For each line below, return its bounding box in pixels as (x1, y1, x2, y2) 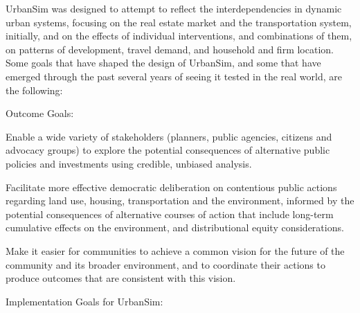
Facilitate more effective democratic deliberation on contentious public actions (6, 179, 337, 194)
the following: (6, 82, 63, 97)
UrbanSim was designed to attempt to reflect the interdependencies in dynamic (6, 1, 342, 15)
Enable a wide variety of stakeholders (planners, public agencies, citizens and (6, 129, 332, 143)
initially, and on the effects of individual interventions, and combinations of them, (6, 28, 352, 43)
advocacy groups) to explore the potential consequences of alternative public (6, 143, 330, 157)
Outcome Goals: (6, 106, 74, 120)
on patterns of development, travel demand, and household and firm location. (6, 42, 334, 56)
